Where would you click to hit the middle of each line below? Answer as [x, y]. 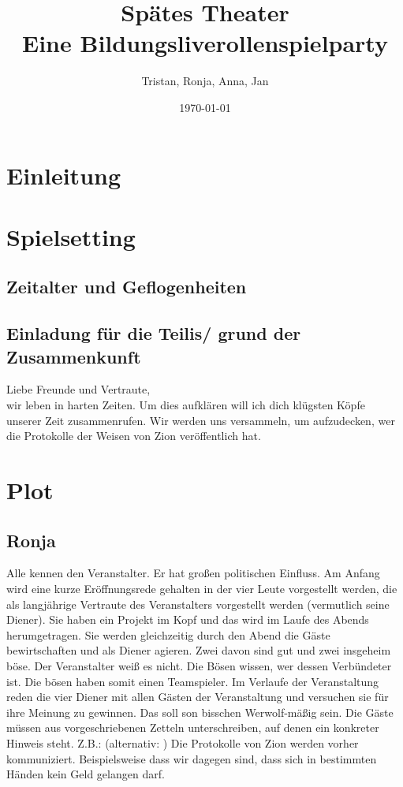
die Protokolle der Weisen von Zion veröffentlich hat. [134, 436]
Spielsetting [71, 236]
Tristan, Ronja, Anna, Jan [205, 81]
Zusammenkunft [74, 356]
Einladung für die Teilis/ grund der [154, 333]
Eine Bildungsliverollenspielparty [205, 43]
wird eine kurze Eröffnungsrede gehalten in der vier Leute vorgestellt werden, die [202, 588]
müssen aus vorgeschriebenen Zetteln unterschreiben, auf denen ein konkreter [193, 727]
